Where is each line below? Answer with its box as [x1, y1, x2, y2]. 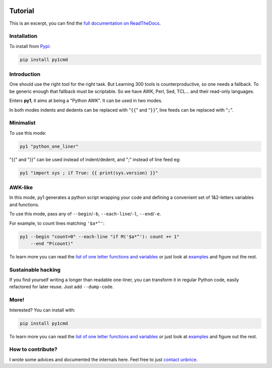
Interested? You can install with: [9, 307, 76, 313]
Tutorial [9, 7, 35, 15]
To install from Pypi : [9, 43, 51, 49]
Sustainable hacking [9, 266, 60, 273]
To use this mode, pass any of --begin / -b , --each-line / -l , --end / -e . [9, 211, 161, 217]
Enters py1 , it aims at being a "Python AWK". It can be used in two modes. [9, 97, 163, 103]
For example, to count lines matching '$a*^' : [9, 220, 105, 226]
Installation [9, 33, 38, 40]
